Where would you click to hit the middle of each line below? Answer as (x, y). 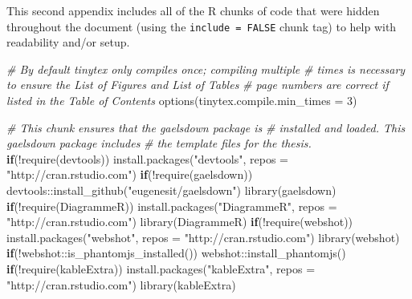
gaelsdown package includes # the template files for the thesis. (159, 143)
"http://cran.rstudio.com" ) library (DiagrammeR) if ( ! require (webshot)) (180, 222)
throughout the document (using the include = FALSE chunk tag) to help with (202, 26)
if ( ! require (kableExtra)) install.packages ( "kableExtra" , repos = (161, 268)
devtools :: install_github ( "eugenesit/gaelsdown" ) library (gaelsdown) (171, 190)
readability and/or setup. (68, 42)
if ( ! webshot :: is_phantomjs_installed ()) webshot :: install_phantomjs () (176, 253)
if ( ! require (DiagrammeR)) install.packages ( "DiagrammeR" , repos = (172, 206)
